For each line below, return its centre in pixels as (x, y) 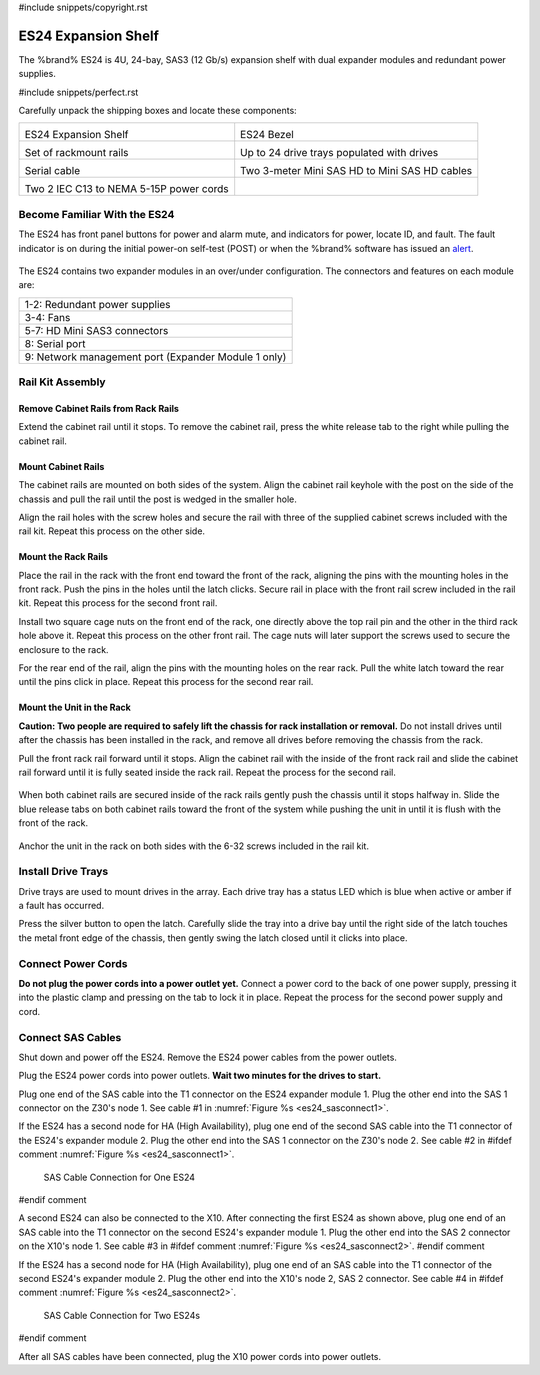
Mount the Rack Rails (63, 557)
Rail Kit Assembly (62, 382)
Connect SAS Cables (70, 1037)
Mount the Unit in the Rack (75, 707)
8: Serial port (55, 343)
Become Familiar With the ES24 (96, 214)
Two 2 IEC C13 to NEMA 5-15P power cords (126, 189)
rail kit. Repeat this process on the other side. (111, 531)
